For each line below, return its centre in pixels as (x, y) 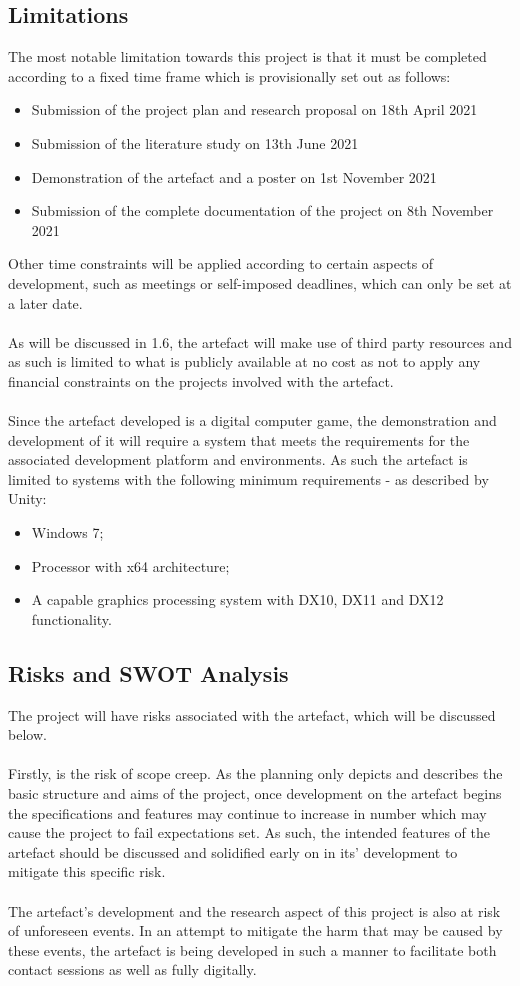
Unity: (27, 498)
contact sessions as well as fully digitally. (132, 969)
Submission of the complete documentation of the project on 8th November (262, 210)
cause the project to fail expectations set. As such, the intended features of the (249, 832)
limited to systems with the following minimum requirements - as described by (248, 478)
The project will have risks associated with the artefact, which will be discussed (252, 714)
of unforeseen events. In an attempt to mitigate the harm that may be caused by (255, 930)
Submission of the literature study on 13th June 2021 (195, 142)
